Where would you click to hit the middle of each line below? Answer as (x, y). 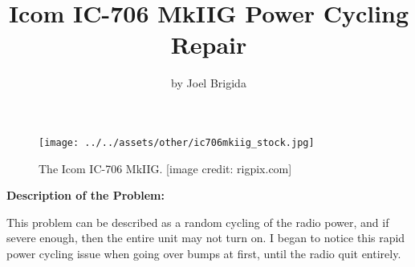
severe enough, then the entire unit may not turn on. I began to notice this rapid (206, 238)
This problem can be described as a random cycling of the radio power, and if (198, 222)
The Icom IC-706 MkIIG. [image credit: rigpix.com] (165, 168)
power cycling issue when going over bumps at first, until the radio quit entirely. (204, 253)
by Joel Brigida (209, 83)
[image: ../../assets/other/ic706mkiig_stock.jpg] (177, 142)
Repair (209, 44)
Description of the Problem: (85, 195)
